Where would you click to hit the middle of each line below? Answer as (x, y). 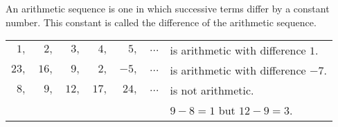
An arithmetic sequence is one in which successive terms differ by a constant (168, 8)
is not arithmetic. (212, 90)
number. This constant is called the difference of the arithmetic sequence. (161, 22)
